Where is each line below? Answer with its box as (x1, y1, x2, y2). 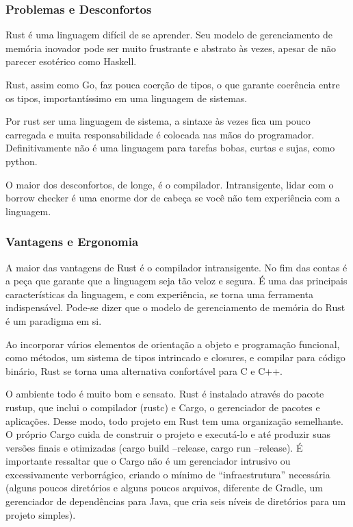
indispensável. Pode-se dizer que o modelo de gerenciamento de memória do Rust (5, 300, 345, 315)
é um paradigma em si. (5, 313, 102, 328)
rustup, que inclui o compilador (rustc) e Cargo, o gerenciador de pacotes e (5, 400, 320, 414)
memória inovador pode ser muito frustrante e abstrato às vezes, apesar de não (5, 40, 336, 55)
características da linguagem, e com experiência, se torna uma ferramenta (5, 286, 313, 301)
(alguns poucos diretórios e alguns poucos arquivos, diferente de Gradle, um (5, 480, 323, 495)
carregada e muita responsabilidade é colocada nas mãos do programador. (5, 127, 315, 141)
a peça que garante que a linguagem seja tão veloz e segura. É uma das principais (5, 273, 348, 288)
